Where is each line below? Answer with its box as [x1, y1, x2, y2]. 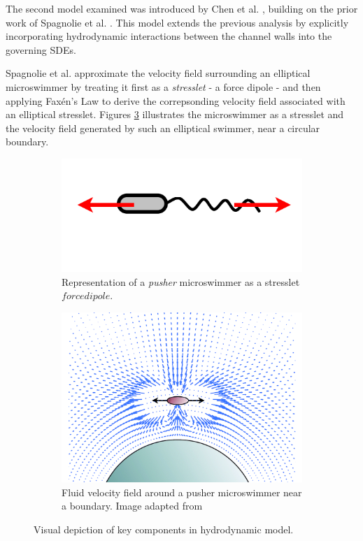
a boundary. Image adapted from [62, 498, 203, 513]
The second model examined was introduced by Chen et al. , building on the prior [6, 1, 358, 15]
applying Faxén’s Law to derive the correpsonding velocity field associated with [6, 93, 346, 108]
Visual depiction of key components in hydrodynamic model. [34, 521, 294, 536]
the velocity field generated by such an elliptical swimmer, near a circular [6, 120, 320, 135]
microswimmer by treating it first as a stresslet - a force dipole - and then [6, 79, 321, 94]
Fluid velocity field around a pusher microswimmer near [62, 484, 302, 499]
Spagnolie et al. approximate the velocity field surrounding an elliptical [6, 66, 311, 80]
